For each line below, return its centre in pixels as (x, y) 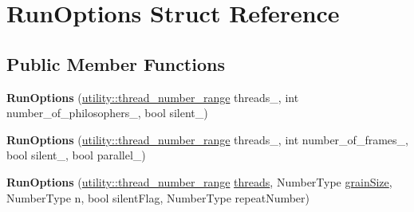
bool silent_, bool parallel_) (76, 155)
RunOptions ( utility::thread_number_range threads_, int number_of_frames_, (207, 139)
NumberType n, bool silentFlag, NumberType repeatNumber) (158, 197)
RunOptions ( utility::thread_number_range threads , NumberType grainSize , (199, 181)
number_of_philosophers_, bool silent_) (107, 113)
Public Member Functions (116, 63)
